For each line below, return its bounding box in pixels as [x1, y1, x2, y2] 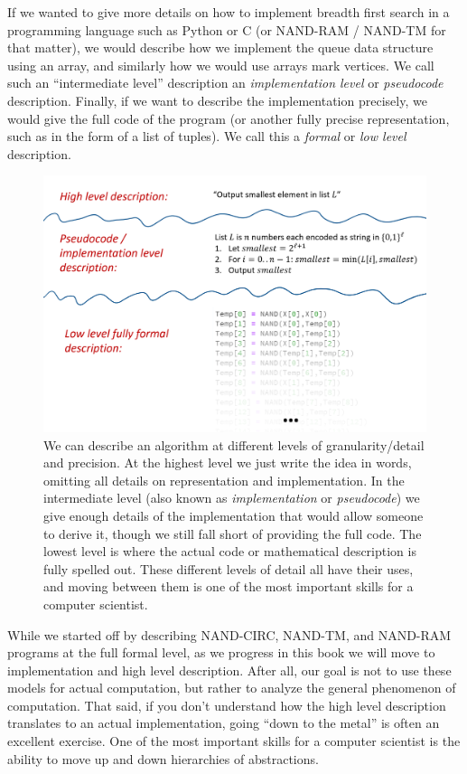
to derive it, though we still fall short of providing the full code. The [43, 524, 422, 543]
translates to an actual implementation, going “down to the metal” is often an [7, 713, 440, 732]
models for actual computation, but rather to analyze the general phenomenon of [7, 678, 456, 697]
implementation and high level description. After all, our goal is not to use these [7, 660, 452, 679]
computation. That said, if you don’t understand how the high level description [7, 695, 446, 714]
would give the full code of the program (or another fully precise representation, [7, 109, 450, 127]
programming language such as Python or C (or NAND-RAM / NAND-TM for [7, 20, 446, 39]
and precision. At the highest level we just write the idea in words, [43, 453, 412, 472]
